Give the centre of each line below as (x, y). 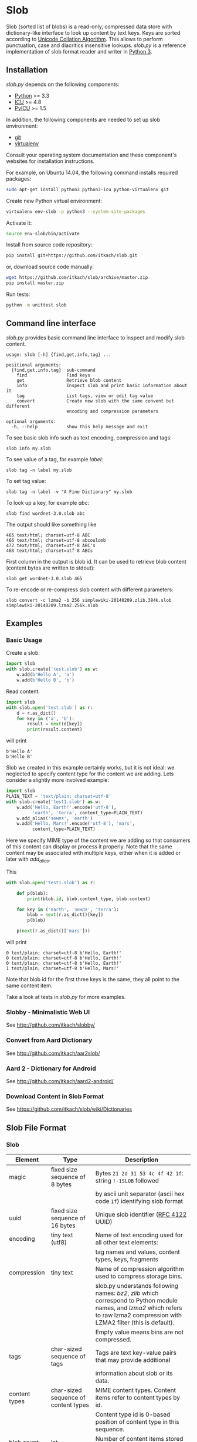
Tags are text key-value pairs (136, 1353)
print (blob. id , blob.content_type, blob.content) (89, 899)
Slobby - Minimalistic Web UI (48, 1012)
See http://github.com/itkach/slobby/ (50, 1025)
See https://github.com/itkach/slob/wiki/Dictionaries (69, 1109)
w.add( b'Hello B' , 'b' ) (46, 680)
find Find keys (54, 375)
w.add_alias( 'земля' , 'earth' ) (55, 818)
